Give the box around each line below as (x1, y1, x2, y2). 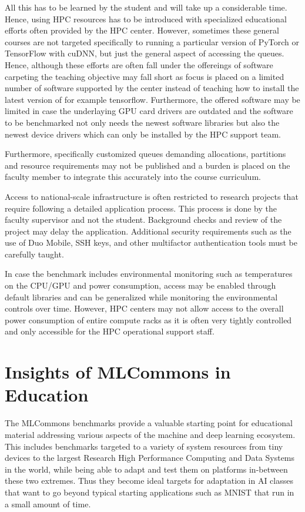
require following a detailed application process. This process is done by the (5, 202, 277, 214)
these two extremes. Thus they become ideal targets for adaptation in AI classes (5, 474, 293, 487)
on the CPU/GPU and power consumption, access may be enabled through (5, 279, 276, 292)
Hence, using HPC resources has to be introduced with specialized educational (5, 12, 287, 25)
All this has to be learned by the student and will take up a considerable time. (5, 1, 287, 13)
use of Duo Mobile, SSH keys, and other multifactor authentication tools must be (5, 236, 297, 249)
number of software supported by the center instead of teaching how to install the (5, 82, 299, 94)
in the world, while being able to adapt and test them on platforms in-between (5, 463, 288, 475)
